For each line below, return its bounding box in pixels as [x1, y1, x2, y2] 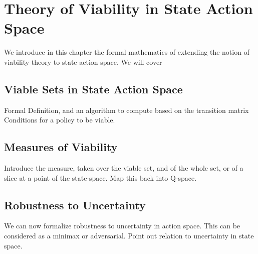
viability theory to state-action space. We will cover [4, 56, 162, 67]
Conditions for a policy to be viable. [4, 114, 115, 125]
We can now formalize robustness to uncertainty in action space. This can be [4, 220, 240, 231]
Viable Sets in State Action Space [4, 81, 183, 96]
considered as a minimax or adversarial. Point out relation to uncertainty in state [4, 230, 254, 241]
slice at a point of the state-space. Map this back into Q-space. [4, 172, 197, 183]
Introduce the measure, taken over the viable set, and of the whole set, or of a [4, 163, 243, 173]
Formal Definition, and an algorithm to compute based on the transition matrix [4, 104, 249, 115]
